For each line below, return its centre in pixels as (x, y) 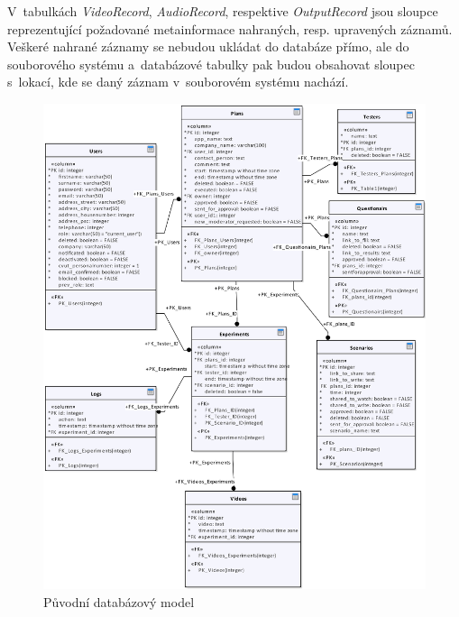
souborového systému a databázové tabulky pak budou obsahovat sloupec (211, 64)
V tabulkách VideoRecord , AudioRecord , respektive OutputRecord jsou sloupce (223, 11)
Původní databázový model (119, 601)
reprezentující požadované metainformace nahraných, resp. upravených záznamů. (230, 28)
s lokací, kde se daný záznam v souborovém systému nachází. (178, 82)
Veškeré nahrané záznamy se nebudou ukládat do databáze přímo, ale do (208, 46)
